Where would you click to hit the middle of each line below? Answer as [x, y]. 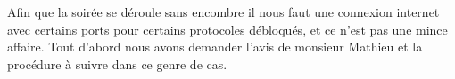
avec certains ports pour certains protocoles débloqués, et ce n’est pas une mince [227, 29]
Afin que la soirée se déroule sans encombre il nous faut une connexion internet [223, 12]
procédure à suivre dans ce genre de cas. [117, 63]
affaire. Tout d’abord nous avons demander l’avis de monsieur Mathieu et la [215, 47]
